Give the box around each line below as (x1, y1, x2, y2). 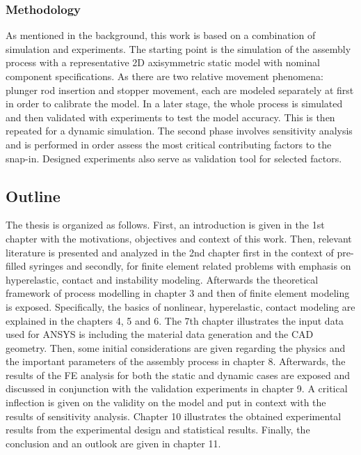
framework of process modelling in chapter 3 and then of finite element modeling (6, 286, 350, 300)
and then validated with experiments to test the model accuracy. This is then (6, 109, 335, 124)
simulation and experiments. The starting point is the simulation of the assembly (6, 41, 351, 56)
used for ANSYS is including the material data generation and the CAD (6, 327, 314, 341)
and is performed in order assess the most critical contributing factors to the (6, 137, 332, 151)
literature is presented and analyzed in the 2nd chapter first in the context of (6, 245, 334, 259)
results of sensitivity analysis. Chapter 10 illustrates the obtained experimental (6, 408, 342, 423)
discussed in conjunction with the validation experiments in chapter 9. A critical (6, 381, 348, 396)
